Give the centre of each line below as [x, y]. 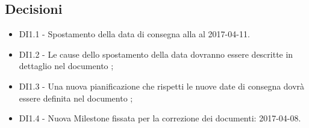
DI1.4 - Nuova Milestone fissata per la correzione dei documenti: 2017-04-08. [160, 118]
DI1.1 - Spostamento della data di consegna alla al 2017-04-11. [134, 34]
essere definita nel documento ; [76, 98]
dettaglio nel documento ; [66, 66]
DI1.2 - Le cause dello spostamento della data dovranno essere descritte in [156, 54]
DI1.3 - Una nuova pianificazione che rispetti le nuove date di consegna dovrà [162, 86]
